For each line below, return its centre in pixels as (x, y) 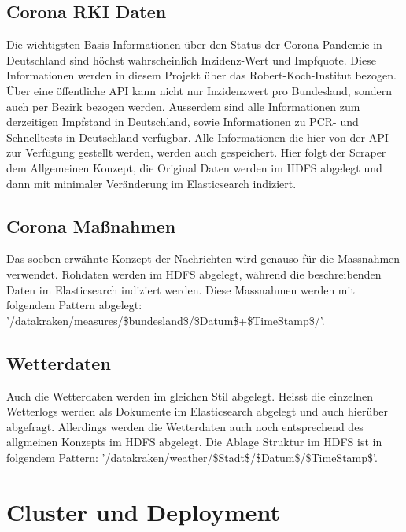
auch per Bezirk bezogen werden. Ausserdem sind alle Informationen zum (183, 106)
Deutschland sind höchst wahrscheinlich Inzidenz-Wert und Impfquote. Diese (191, 59)
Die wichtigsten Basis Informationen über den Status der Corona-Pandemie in (194, 44)
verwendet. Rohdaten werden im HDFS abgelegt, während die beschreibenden (194, 273)
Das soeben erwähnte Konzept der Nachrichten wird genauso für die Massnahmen (203, 259)
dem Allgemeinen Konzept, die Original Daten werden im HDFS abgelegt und (194, 167)
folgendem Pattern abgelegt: (74, 305)
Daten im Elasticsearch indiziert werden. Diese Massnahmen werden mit (181, 289)
